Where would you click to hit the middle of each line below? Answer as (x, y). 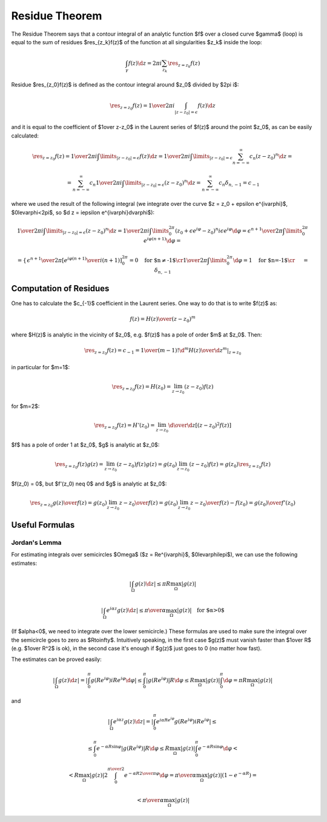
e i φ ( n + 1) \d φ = (162, 240)
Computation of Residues (60, 288)
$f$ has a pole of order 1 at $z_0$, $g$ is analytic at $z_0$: (85, 445)
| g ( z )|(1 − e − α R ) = (232, 774)
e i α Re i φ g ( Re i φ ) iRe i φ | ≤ (186, 721)
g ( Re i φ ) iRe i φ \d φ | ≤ (116, 679)
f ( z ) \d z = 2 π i (145, 63)
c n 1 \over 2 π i (106, 183)
